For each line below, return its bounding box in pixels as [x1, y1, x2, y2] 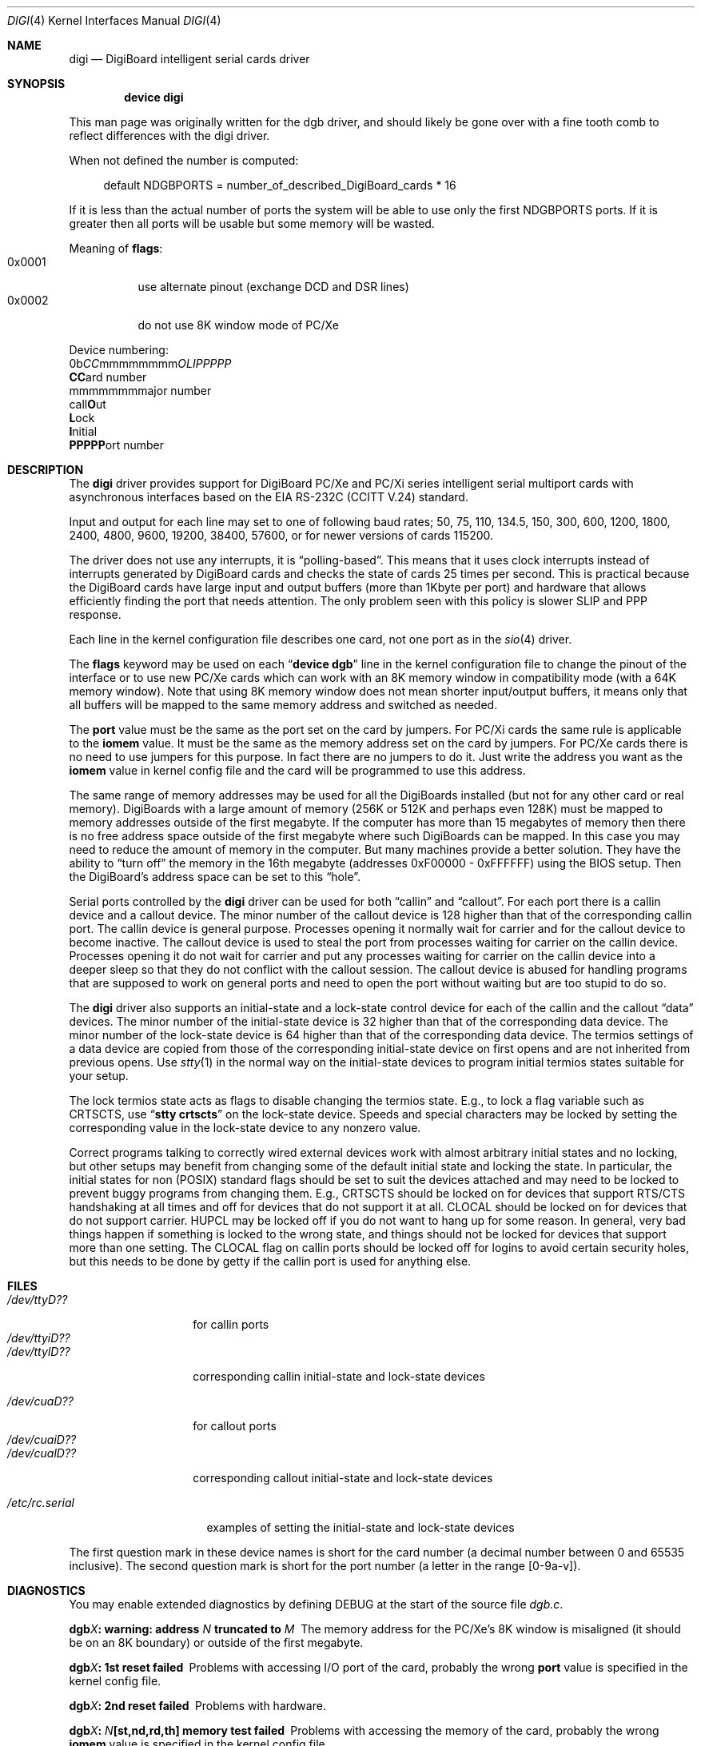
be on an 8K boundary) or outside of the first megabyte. [69, 1636, 364, 1649]
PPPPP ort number [69, 438, 164, 452]
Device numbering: [69, 343, 169, 357]
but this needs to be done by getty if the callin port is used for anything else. [69, 1254, 472, 1268]
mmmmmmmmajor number [69, 384, 212, 397]
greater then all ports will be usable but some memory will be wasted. [69, 217, 435, 230]
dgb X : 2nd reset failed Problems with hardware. [69, 1699, 326, 1712]
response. [69, 608, 121, 621]
